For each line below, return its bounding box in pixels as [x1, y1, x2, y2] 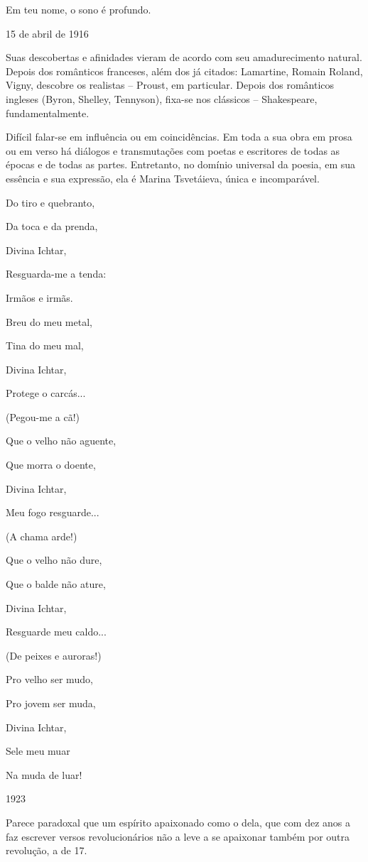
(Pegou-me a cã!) [6, 409, 80, 424]
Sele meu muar [6, 743, 70, 758]
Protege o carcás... [6, 386, 86, 400]
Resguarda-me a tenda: [6, 266, 107, 281]
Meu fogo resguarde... [6, 505, 99, 520]
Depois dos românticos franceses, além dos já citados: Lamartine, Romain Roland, [6, 63, 363, 78]
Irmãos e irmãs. [6, 290, 73, 305]
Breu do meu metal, [6, 314, 92, 329]
